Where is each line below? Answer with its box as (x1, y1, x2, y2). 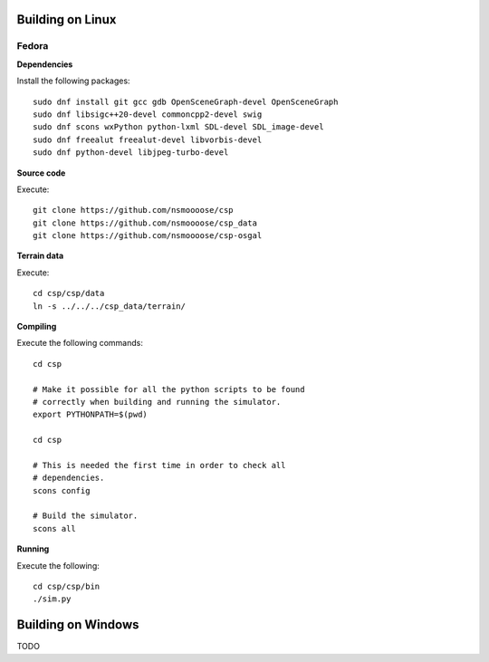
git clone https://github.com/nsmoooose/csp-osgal (33, 231, 263, 241)
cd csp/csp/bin (33, 581, 101, 592)
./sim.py (33, 594, 72, 604)
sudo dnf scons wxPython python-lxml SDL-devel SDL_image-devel (33, 122, 325, 132)
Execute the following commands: (16, 338, 144, 349)
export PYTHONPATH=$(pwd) (33, 409, 149, 420)
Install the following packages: (16, 75, 130, 86)
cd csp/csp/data (33, 288, 105, 299)
